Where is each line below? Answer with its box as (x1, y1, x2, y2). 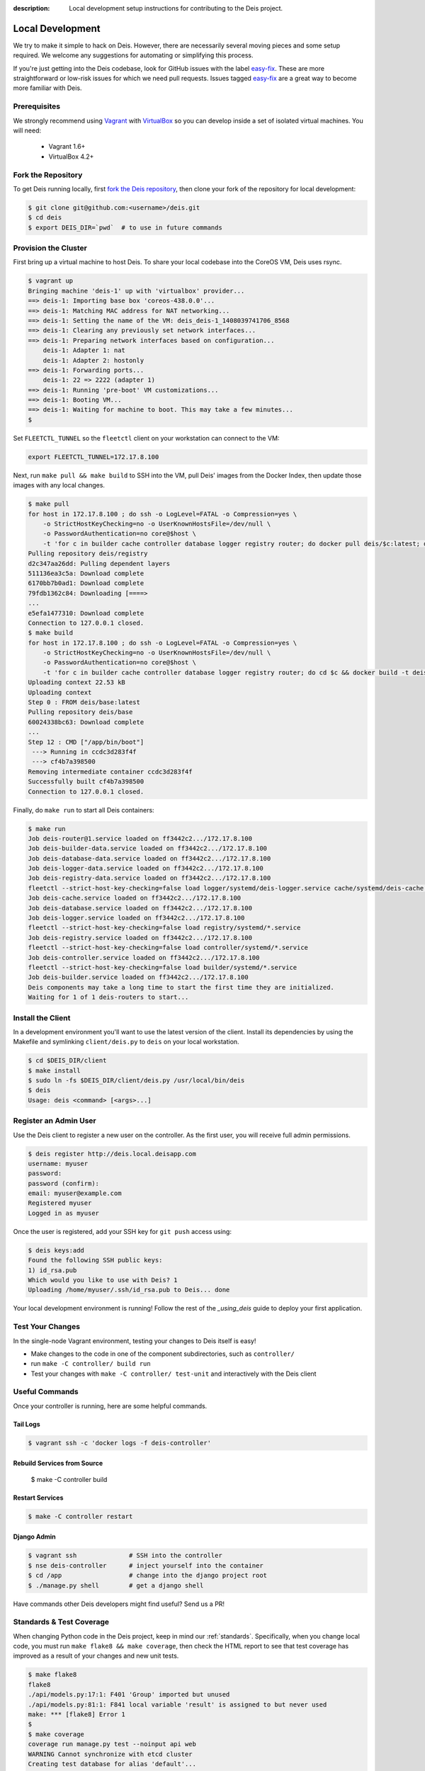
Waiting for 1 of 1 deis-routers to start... (28, 993, 189, 1002)
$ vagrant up (28, 277, 74, 285)
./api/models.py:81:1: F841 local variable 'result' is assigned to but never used (28, 1700, 327, 1709)
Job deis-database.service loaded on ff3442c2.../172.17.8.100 (28, 904, 253, 912)
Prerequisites (13, 101, 60, 111)
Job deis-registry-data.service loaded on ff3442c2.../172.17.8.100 (28, 874, 271, 882)
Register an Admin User (13, 1116, 97, 1126)
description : (13, 4, 50, 12)
